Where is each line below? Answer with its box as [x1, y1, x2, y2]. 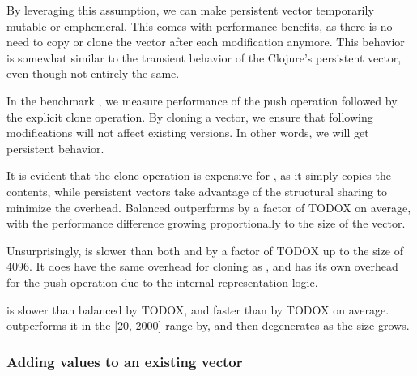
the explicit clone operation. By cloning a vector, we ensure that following [6, 108, 373, 125]
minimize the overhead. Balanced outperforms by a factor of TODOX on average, [6, 199, 411, 216]
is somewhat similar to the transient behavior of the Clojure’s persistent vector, [6, 49, 402, 66]
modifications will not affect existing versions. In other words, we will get [6, 124, 369, 141]
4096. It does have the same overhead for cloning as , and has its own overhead [6, 258, 398, 275]
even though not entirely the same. [6, 65, 180, 82]
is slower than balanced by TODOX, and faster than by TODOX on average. [6, 301, 389, 318]
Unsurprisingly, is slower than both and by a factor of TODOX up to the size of [6, 241, 403, 258]
